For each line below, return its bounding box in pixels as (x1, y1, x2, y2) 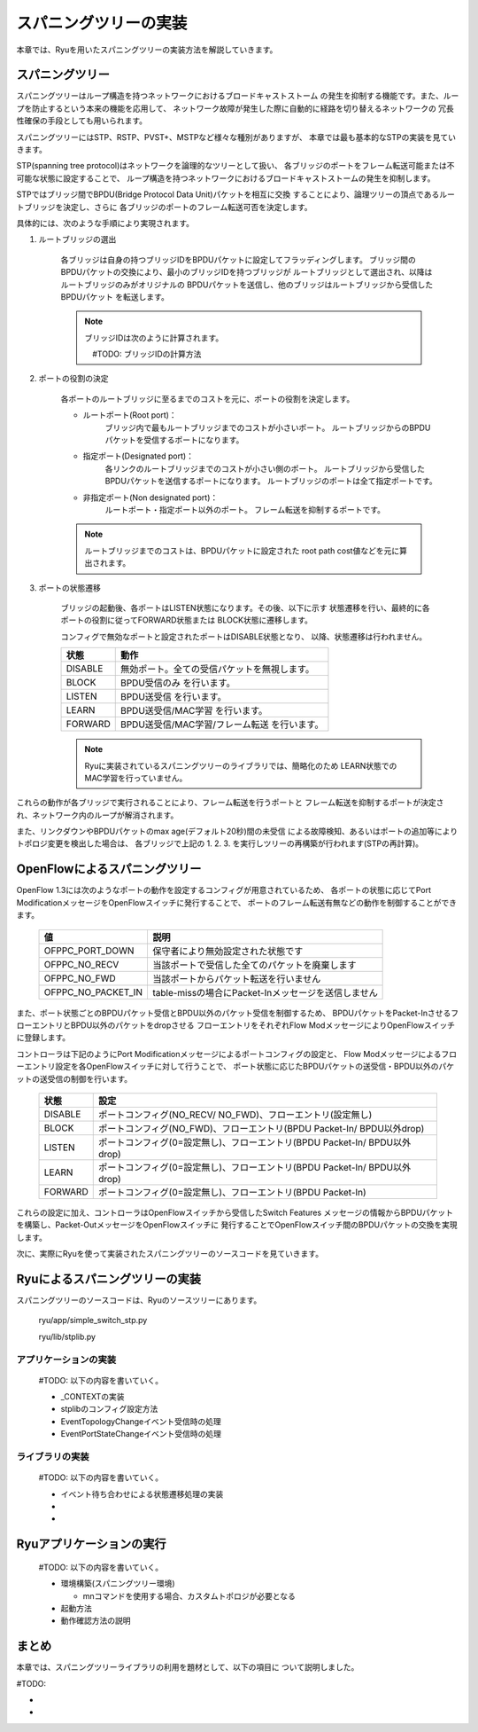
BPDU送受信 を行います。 (119, 691, 227, 703)
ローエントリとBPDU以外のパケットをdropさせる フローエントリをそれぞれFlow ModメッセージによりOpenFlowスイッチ (16, 1020, 456, 1031)
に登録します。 (16, 1032, 71, 1043)
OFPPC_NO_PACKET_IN (43, 985, 143, 998)
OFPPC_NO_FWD (43, 972, 116, 984)
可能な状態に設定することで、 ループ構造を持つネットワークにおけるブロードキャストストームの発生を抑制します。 (16, 173, 436, 184)
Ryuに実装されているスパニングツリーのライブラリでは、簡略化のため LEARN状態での (84, 760, 397, 771)
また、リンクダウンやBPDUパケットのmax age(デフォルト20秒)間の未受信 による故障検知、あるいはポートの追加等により (16, 826, 459, 837)
